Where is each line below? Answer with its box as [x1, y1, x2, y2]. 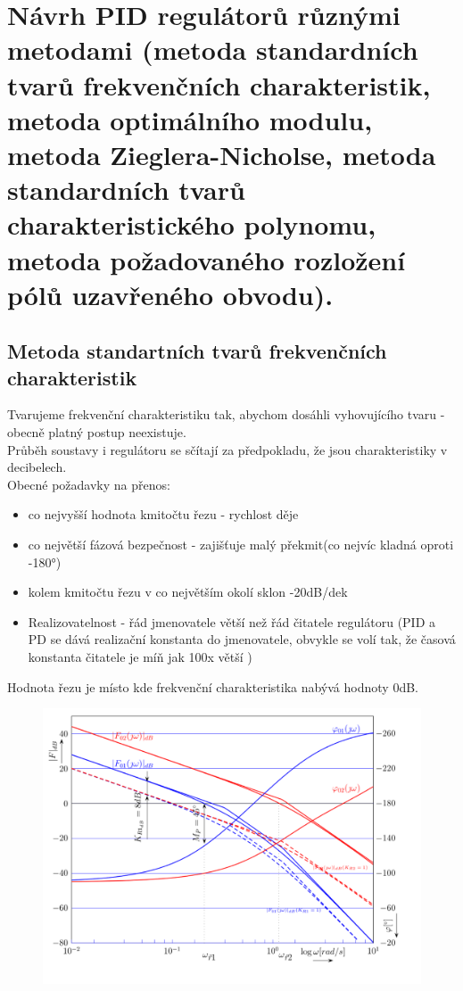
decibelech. [7, 458, 67, 476]
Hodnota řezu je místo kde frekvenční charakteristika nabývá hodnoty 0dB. [7, 677, 418, 696]
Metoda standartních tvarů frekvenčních [7, 337, 387, 365]
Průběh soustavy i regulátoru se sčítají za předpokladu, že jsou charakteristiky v [7, 440, 448, 458]
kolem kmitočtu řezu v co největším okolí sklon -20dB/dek [28, 582, 348, 601]
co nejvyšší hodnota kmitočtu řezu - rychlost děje [28, 505, 299, 524]
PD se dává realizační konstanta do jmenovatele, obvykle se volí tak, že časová [28, 630, 456, 648]
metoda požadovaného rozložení [7, 241, 406, 277]
